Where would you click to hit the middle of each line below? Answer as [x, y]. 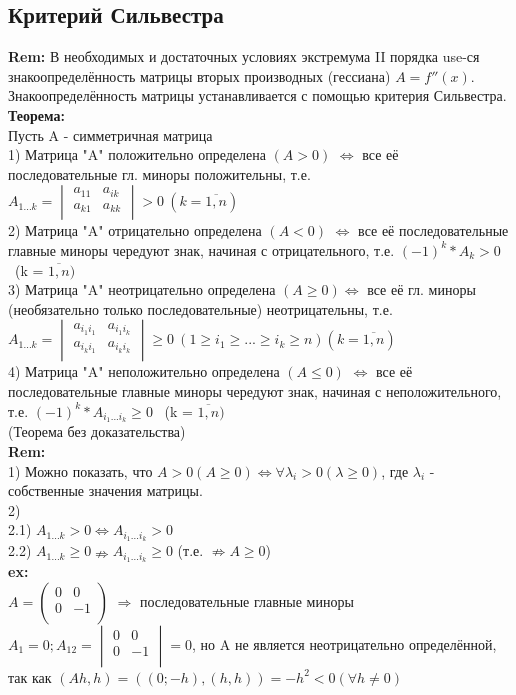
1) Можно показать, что [80, 470]
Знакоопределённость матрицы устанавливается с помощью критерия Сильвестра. [257, 95]
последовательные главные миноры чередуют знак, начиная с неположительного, [255, 390]
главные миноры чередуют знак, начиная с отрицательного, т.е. [201, 249]
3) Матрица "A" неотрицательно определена [142, 289]
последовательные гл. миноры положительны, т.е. [159, 173]
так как [30, 676]
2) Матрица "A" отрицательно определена [135, 230]
